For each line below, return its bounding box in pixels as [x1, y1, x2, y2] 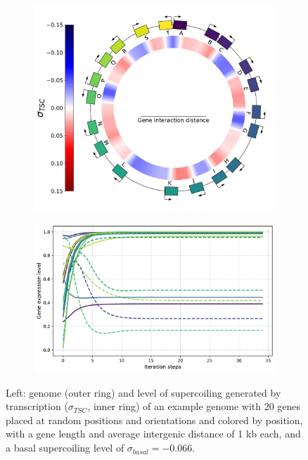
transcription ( [6, 399, 68, 414]
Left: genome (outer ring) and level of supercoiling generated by [6, 385, 281, 400]
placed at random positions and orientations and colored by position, [6, 412, 303, 427]
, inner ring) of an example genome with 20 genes [87, 399, 301, 414]
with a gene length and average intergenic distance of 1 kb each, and [6, 426, 301, 441]
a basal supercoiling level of [6, 440, 124, 455]
